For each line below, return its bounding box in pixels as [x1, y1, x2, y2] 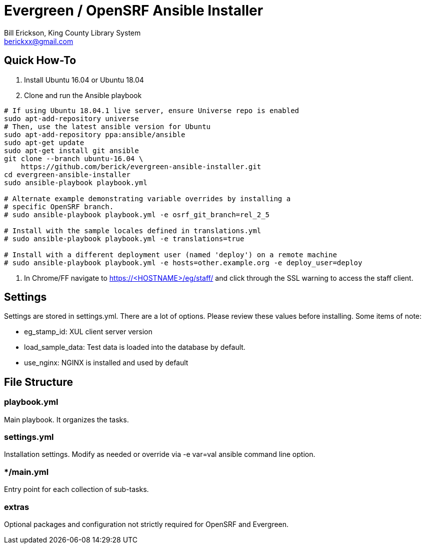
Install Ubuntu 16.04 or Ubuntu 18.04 [24, 75, 144, 84]
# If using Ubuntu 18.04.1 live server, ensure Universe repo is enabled [4, 106, 299, 115]
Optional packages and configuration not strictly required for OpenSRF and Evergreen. [4, 519, 289, 528]
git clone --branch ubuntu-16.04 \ [4, 154, 143, 163]
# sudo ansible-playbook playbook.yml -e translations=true [4, 234, 244, 243]
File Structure [4, 375, 73, 388]
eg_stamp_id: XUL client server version [24, 327, 152, 336]
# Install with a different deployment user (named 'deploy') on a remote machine [4, 250, 337, 259]
